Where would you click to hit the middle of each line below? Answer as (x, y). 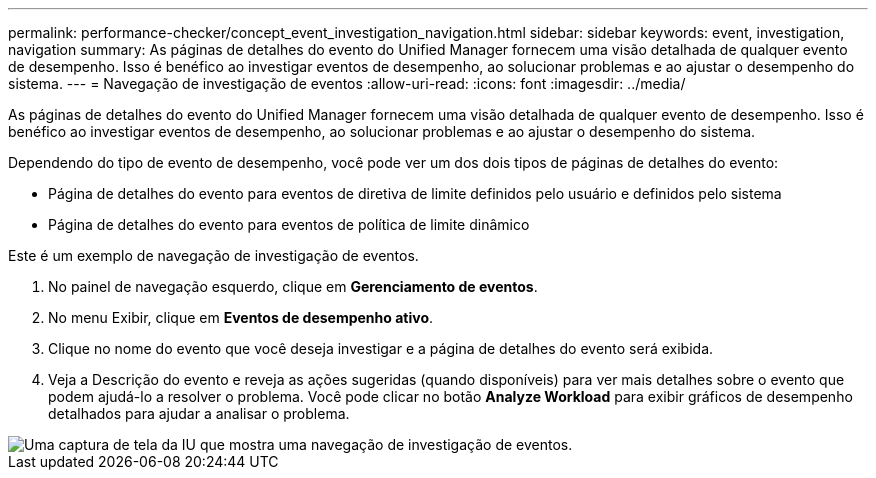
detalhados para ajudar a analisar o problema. (199, 413)
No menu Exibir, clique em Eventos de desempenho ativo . (241, 317)
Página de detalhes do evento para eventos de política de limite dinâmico (289, 224)
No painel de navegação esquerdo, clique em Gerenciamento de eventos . (293, 286)
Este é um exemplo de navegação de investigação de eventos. (213, 255)
